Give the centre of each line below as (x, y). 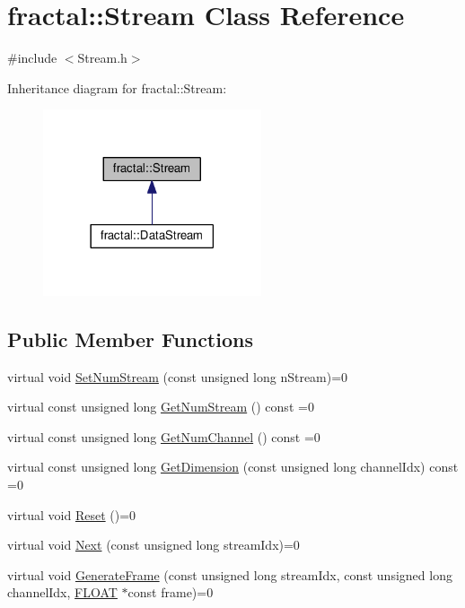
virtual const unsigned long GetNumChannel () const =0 (164, 436)
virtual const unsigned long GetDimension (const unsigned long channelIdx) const (233, 467)
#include (32, 58)
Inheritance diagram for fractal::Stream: (117, 87)
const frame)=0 (171, 592)
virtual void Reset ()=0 (72, 514)
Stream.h (102, 58)
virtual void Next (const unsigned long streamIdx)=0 (154, 545)
